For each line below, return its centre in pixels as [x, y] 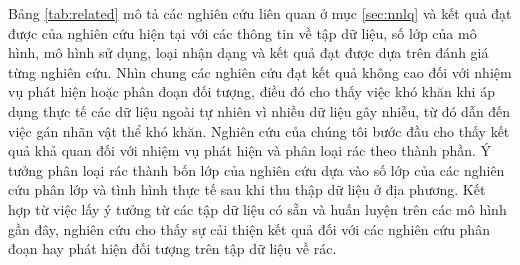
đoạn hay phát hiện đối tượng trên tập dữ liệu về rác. [172, 248]
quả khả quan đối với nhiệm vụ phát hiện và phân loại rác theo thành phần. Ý [250, 150]
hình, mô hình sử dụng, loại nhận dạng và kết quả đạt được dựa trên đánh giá [248, 52]
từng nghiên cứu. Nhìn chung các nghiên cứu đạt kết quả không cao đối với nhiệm [260, 71]
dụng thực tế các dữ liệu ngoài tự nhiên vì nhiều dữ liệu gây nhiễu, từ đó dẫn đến [259, 110]
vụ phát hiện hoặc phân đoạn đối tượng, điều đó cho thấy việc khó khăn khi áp [251, 91]
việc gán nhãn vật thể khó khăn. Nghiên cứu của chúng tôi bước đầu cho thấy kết [259, 130]
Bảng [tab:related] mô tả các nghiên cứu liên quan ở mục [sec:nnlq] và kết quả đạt [260, 13]
